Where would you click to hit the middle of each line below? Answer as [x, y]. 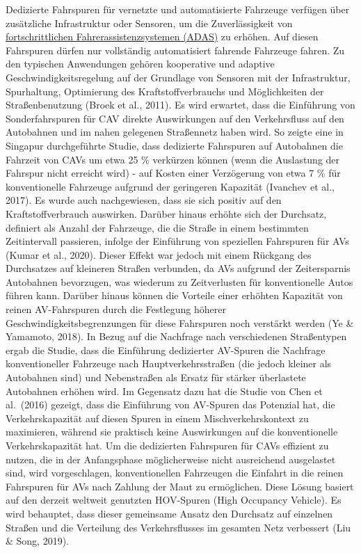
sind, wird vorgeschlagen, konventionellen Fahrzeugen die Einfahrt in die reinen [175, 473]
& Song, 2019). [38, 541]
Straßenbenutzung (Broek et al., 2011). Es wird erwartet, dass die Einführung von [180, 105]
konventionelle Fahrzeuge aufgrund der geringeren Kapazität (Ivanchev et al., [170, 186]
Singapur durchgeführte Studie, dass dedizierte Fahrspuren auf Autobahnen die [174, 145]
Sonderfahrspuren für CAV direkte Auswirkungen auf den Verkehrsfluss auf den [175, 118]
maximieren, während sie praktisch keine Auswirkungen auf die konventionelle [172, 432]
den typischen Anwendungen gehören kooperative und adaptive [140, 64]
